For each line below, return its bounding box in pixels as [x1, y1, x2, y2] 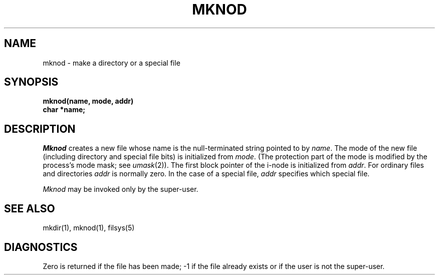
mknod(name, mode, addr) [43, 97, 134, 106]
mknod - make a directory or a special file [43, 58, 180, 67]
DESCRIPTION [4, 122, 76, 135]
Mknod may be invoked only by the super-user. [43, 185, 198, 194]
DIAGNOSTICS [4, 240, 78, 253]
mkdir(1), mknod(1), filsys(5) [43, 223, 135, 232]
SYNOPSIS [4, 76, 59, 89]
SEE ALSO [4, 202, 55, 215]
